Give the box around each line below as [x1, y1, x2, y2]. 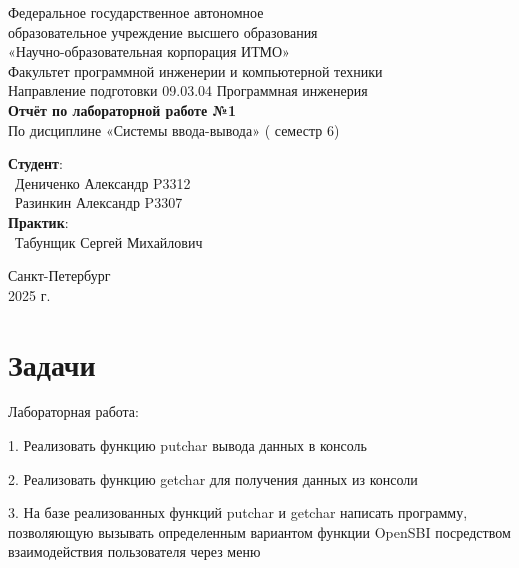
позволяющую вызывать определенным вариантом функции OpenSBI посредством [8, 521, 511, 542]
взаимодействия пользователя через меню [8, 541, 261, 562]
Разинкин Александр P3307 [14, 192, 183, 213]
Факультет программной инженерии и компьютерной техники [8, 60, 383, 81]
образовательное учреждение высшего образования [8, 21, 318, 42]
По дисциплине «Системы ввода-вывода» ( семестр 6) [8, 119, 340, 140]
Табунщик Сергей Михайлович [14, 231, 203, 252]
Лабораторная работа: [8, 401, 139, 422]
